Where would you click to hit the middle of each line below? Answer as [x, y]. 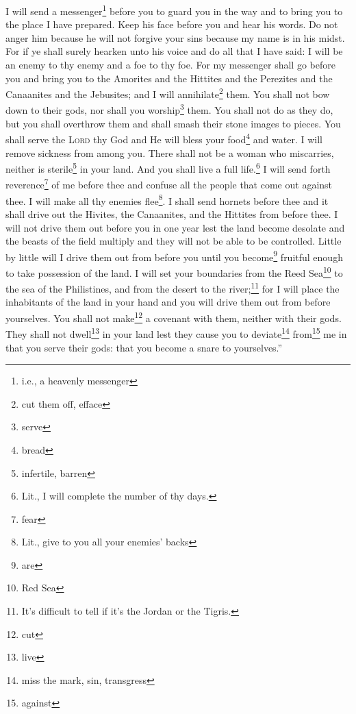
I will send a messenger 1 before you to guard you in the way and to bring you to [174, 10]
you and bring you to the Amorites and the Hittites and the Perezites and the [169, 78]
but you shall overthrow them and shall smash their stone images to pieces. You [173, 123]
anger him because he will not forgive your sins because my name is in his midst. [175, 37]
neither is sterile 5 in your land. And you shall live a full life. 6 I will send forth [168, 168]
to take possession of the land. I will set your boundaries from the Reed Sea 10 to [174, 271]
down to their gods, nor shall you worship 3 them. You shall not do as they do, [169, 109]
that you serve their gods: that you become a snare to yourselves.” [144, 347]
